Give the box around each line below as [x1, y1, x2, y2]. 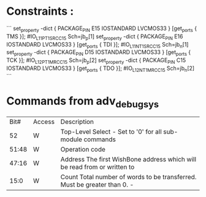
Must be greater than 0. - [60, 180, 134, 189]
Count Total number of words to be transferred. [60, 173, 197, 182]
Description [60, 118, 94, 126]
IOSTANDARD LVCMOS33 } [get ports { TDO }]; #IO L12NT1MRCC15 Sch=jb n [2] [6, 64, 195, 73]
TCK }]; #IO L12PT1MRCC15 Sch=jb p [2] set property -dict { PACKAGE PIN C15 [6, 56, 186, 65]
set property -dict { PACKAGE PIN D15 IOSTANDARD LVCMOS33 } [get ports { [6, 48, 191, 58]
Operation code [60, 145, 106, 154]
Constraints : [6, 4, 74, 18]
